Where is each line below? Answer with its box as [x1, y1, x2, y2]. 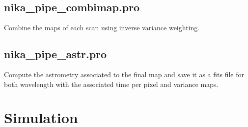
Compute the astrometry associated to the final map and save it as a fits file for [4, 69, 244, 79]
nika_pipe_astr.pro [4, 46, 107, 62]
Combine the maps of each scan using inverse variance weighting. [4, 22, 200, 33]
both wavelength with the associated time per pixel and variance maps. [4, 79, 219, 89]
